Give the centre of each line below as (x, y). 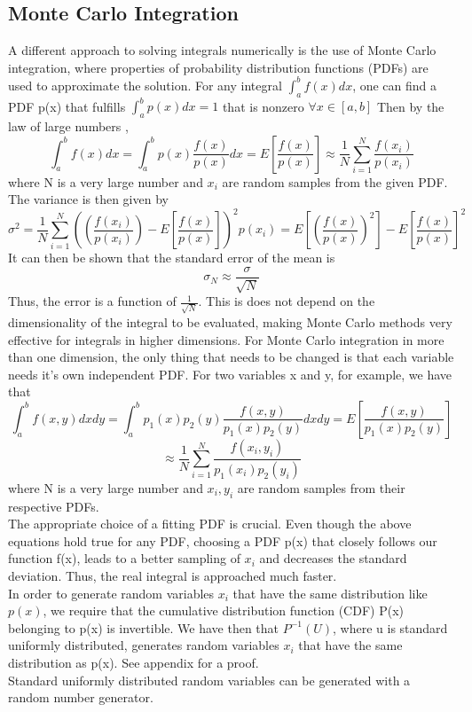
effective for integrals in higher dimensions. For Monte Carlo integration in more (226, 339)
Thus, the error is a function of (92, 301)
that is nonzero (263, 106)
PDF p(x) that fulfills (67, 106)
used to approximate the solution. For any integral (145, 85)
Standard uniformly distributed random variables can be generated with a (209, 680)
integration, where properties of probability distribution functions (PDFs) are (218, 67)
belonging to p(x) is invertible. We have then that (144, 627)
